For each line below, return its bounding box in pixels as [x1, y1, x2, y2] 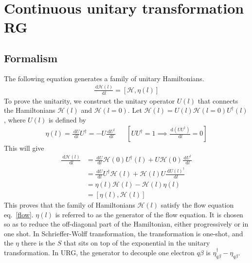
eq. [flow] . [4, 209, 34, 219]
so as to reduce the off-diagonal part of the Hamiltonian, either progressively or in [4, 219, 249, 229]
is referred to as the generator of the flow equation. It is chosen [55, 209, 243, 219]
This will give [4, 143, 44, 153]
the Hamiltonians [4, 105, 55, 115]
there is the [21, 238, 55, 248]
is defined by [48, 114, 86, 124]
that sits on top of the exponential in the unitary [63, 238, 210, 248]
